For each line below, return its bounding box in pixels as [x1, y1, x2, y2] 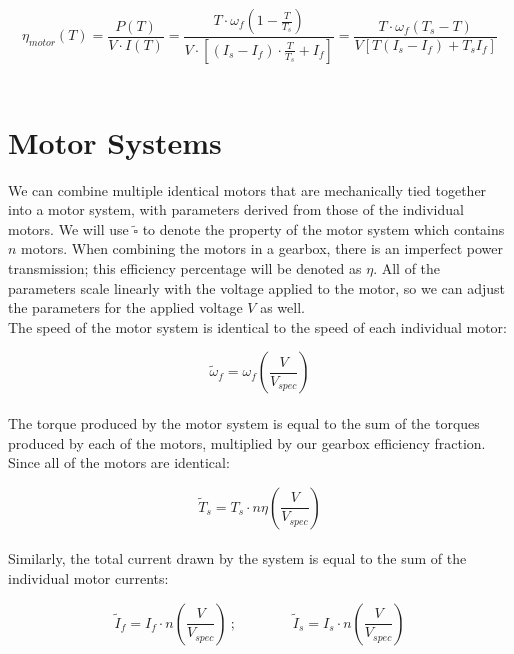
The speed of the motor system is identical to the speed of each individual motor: [8, 316, 507, 337]
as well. [260, 297, 305, 318]
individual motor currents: [8, 567, 169, 588]
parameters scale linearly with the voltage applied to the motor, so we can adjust [8, 277, 506, 298]
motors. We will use [8, 218, 129, 239]
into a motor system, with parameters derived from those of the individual [8, 199, 464, 220]
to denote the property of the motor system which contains [142, 218, 505, 239]
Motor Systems [8, 121, 222, 162]
